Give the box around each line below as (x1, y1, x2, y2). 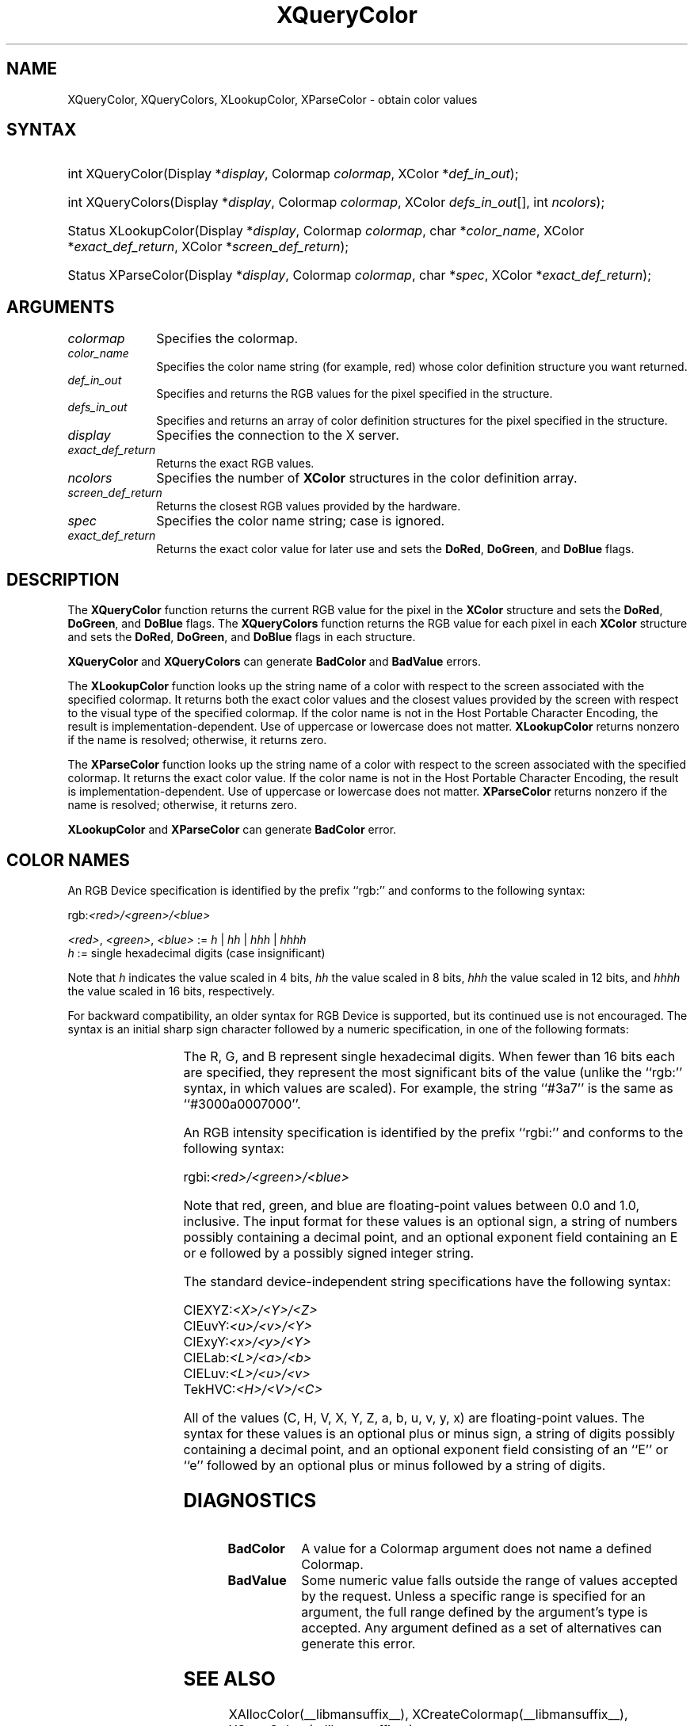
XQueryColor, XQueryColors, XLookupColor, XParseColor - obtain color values (67, 92, 478, 106)
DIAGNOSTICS (183, 1488, 317, 1512)
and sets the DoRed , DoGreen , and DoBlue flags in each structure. (67, 630, 416, 644)
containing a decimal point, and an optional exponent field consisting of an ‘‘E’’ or (183, 1441, 669, 1457)
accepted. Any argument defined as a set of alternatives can (301, 1619, 662, 1636)
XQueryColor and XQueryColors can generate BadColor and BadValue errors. (67, 655, 482, 669)
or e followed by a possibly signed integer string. (183, 1244, 475, 1261)
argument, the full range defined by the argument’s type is (301, 1603, 648, 1620)
